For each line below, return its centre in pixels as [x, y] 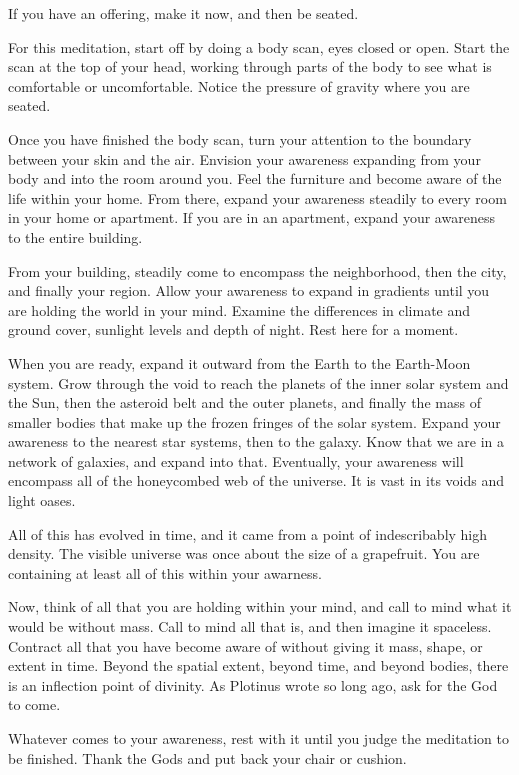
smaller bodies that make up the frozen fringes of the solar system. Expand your [254, 421]
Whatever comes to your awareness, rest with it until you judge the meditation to [258, 738]
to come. [34, 704]
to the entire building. [75, 236]
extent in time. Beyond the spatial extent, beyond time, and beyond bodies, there [258, 665]
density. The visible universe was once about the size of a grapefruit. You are [244, 553]
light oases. [42, 500]
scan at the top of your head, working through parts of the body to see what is [250, 66]
